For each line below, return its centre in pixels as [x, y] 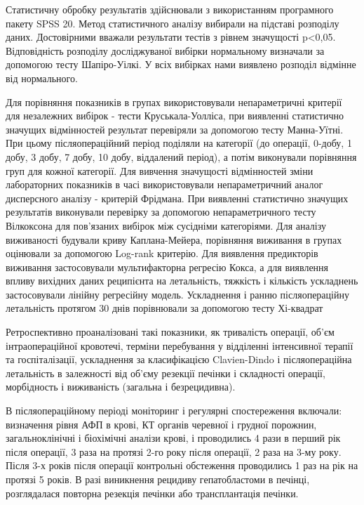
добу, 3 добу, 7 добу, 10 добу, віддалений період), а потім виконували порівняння [181, 156]
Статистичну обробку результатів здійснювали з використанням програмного [170, 9]
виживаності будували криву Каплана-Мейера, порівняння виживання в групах [174, 239]
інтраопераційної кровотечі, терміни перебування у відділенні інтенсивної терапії [180, 345]
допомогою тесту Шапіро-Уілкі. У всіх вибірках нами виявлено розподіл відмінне [181, 64]
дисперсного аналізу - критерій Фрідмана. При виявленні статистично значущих [177, 198]
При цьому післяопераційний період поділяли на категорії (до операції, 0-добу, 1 [179, 143]
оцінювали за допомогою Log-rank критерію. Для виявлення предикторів [162, 253]
